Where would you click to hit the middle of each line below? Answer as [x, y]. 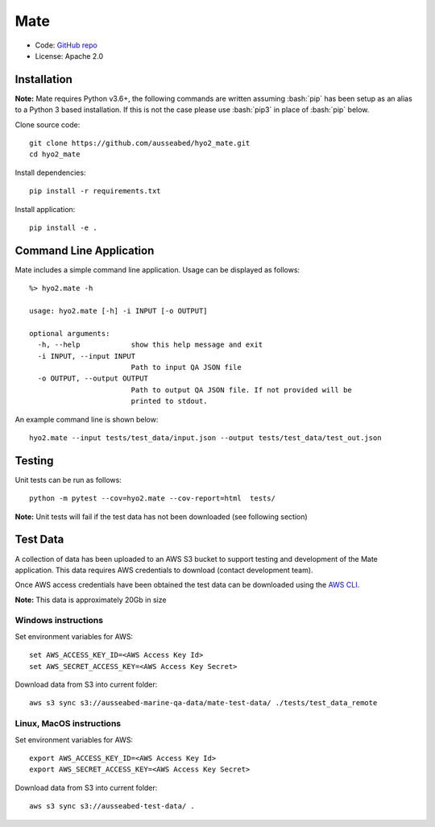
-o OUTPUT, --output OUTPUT [93, 378]
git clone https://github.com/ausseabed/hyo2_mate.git [140, 143]
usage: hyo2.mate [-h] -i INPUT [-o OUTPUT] [119, 311]
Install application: [45, 209]
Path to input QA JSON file [186, 367]
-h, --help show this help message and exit [150, 345]
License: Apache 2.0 [69, 56]
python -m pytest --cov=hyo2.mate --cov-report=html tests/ [152, 499]
